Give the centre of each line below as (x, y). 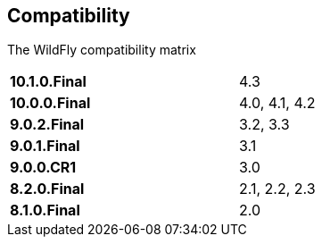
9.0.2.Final (47, 125)
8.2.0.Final (47, 189)
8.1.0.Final (45, 210)
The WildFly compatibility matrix (102, 50)
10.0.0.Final (50, 103)
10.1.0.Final (48, 82)
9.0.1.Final (45, 146)
